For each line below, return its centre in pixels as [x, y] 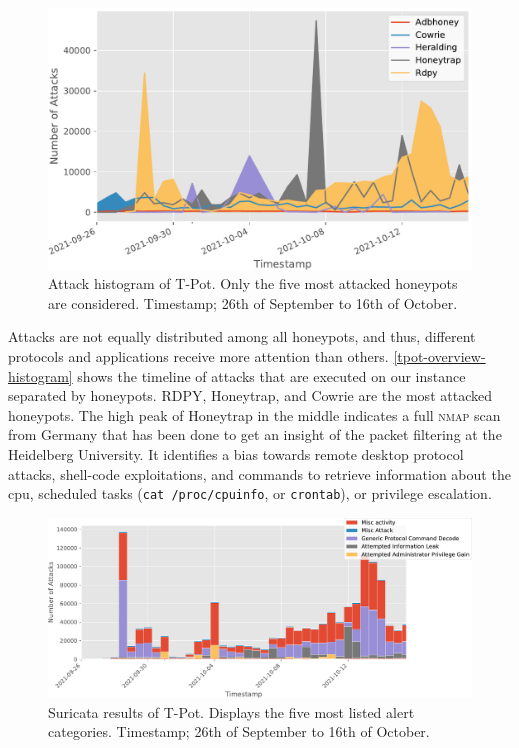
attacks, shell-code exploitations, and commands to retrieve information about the [259, 473]
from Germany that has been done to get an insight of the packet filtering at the [255, 434]
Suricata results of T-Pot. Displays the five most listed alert [231, 711]
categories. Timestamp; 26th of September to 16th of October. [239, 731]
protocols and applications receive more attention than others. [198, 356]
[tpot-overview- [439, 356]
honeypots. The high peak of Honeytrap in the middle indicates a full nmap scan [254, 414]
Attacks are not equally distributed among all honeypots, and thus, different [242, 336]
